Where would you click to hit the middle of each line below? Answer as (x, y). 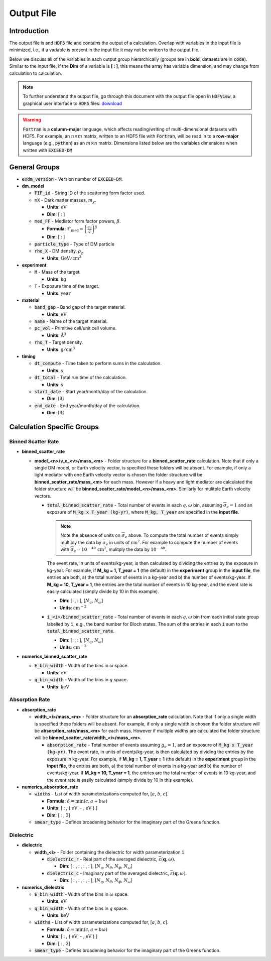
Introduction (29, 31)
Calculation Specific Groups (54, 427)
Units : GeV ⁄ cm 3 (64, 258)
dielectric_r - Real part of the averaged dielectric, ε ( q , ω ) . (111, 859)
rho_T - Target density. (59, 342)
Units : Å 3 (56, 335)
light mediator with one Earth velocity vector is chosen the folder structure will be (118, 475)
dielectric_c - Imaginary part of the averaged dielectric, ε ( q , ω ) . (117, 873)
